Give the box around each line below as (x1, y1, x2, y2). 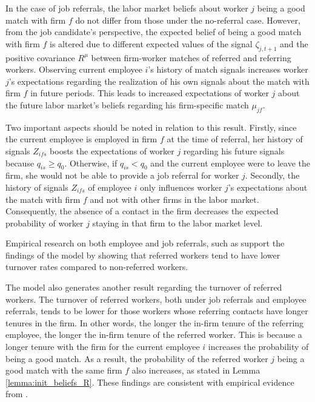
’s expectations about (228, 180, 308, 193)
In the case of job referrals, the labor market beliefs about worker (5, 2, 248, 14)
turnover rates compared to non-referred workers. (5, 260, 188, 273)
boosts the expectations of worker (50, 144, 174, 157)
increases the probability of (208, 340, 309, 353)
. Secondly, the (245, 169, 300, 182)
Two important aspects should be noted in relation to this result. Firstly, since (5, 120, 297, 133)
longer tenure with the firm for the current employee (5, 340, 200, 353)
